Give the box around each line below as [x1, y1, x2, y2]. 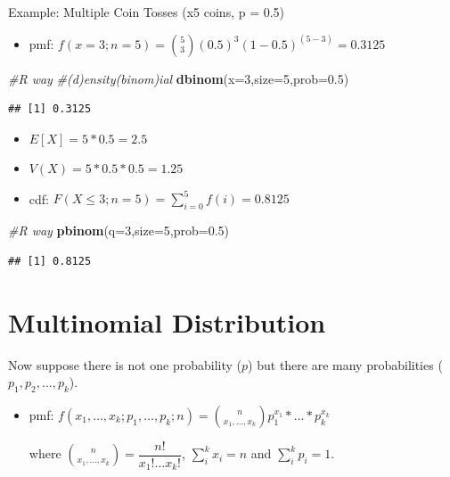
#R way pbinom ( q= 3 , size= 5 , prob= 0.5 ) [8, 221, 229, 240]
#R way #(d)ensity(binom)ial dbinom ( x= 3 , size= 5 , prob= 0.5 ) [8, 69, 349, 87]
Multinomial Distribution [8, 303, 326, 340]
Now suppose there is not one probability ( [8, 355, 242, 374]
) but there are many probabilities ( [248, 355, 443, 374]
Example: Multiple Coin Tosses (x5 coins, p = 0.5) [8, 3, 285, 21]
